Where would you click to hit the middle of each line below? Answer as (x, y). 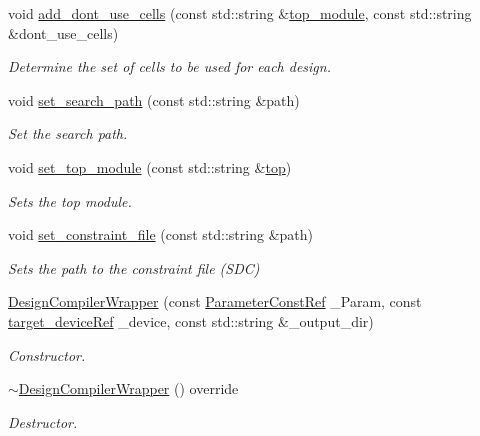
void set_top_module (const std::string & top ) (150, 166)
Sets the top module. (70, 200)
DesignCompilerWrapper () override (128, 388)
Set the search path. (68, 133)
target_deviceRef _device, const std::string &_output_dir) (191, 320)
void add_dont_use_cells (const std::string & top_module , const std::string (240, 13)
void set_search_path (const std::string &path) (154, 99)
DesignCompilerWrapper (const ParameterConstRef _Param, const (215, 301)
